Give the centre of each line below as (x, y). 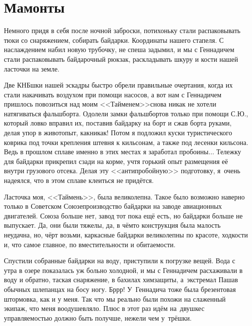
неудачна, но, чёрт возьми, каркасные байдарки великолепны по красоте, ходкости (126, 235)
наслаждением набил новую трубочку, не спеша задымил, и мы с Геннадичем (119, 49)
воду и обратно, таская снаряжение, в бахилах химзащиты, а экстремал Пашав (121, 280)
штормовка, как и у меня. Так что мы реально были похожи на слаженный (115, 299)
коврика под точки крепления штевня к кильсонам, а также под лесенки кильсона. (126, 142)
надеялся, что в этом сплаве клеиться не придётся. (79, 180)
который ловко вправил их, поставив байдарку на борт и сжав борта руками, (118, 123)
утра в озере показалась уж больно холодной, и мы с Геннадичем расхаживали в (123, 270)
